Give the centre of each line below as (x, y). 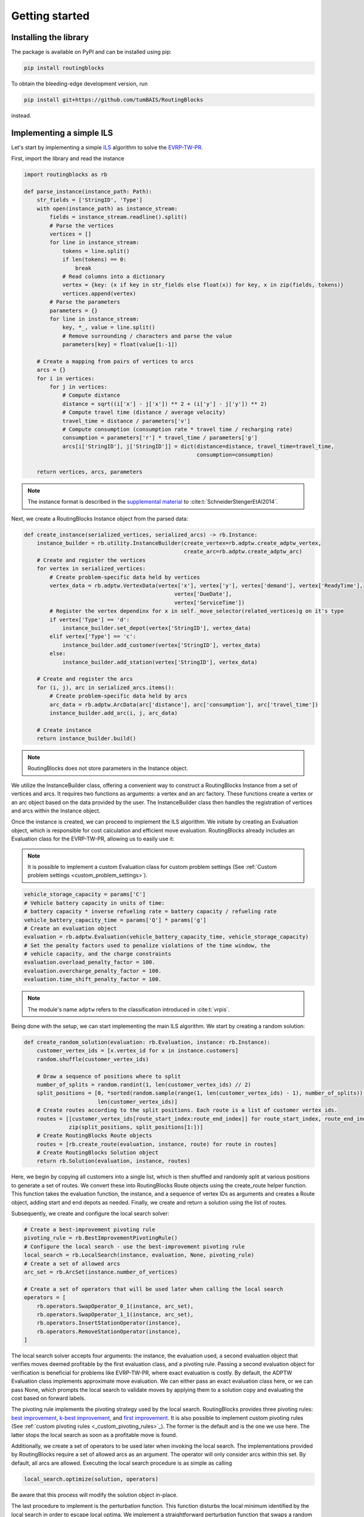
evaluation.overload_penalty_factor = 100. (90, 962)
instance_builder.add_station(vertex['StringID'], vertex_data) (160, 662)
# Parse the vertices (82, 225)
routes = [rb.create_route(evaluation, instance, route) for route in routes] (157, 1144)
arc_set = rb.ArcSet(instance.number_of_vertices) (101, 1272)
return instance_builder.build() (86, 738)
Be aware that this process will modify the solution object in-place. (95, 1495)
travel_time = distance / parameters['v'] (126, 421)
